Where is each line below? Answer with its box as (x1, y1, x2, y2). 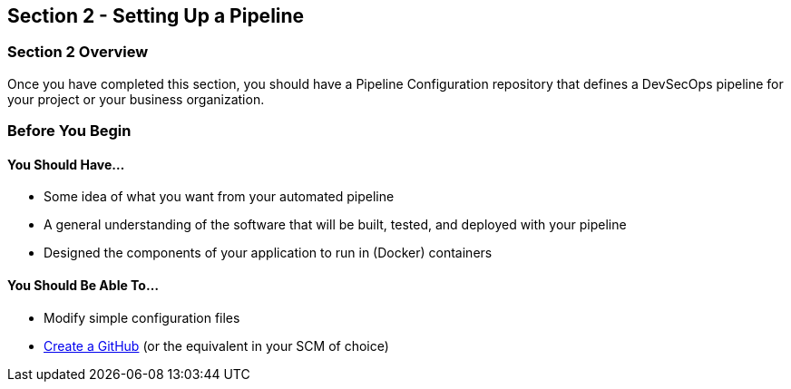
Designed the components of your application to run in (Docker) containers (44, 245, 493, 261)
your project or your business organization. (7, 91, 265, 107)
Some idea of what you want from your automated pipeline (44, 189, 395, 205)
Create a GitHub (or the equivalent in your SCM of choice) (44, 337, 389, 354)
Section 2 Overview (7, 43, 149, 62)
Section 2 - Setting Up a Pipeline (7, 5, 305, 27)
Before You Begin (7, 122, 132, 141)
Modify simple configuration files (44, 309, 240, 326)
